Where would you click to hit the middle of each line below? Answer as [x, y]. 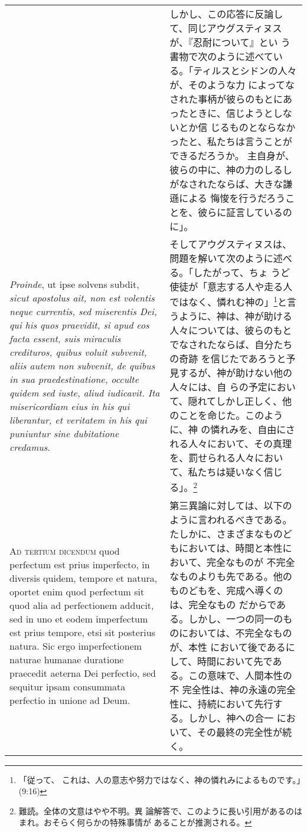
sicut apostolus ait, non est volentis [82, 297]
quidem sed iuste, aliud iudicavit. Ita [85, 392]
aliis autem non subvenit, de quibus [82, 365]
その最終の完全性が [240, 732]
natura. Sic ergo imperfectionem [76, 646]
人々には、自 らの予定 [218, 387]
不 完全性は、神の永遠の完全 [233, 689]
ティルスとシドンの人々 [245, 71]
